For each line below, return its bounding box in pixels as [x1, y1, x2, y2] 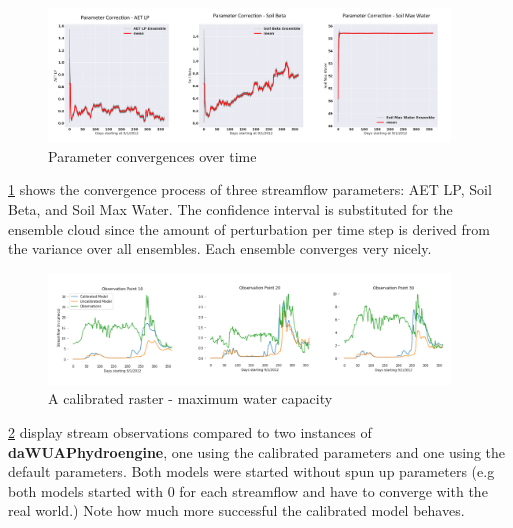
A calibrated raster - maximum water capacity [48, 388, 333, 409]
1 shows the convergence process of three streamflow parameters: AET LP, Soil [8, 179, 492, 200]
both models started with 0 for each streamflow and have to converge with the [8, 480, 488, 501]
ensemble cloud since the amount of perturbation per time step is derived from [8, 218, 490, 239]
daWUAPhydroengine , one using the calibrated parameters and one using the [8, 441, 506, 462]
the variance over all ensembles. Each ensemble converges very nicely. [8, 238, 432, 259]
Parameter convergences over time [48, 145, 257, 166]
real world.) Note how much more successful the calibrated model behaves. [8, 500, 465, 521]
